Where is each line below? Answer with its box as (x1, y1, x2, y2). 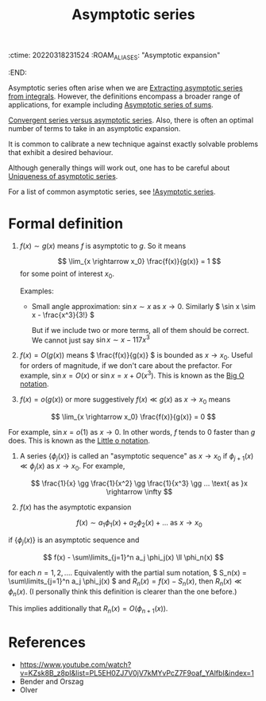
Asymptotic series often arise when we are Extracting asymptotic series (8, 83, 244, 92)
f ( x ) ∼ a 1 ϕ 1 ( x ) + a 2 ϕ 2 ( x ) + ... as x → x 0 (76, 518, 202, 529)
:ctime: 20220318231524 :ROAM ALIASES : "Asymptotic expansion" (8, 50, 221, 61)
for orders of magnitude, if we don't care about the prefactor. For (19, 361, 233, 370)
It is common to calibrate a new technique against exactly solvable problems (8, 139, 259, 149)
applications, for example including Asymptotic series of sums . (8, 99, 214, 109)
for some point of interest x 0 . (19, 269, 115, 280)
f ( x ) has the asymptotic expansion (19, 502, 132, 512)
